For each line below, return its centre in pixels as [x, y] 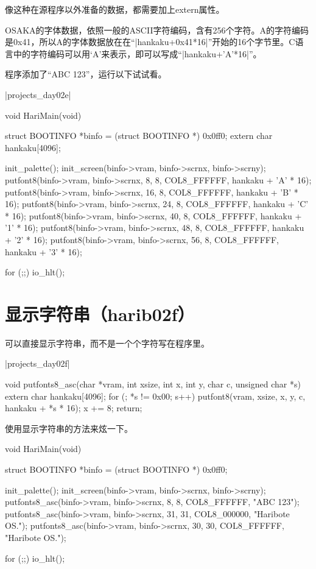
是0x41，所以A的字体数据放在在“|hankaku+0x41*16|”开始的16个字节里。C [150, 42]
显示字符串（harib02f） [100, 313]
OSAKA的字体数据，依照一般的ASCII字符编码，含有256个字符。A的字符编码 [157, 30]
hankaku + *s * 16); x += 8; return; [74, 408]
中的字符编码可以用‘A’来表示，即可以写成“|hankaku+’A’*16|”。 [137, 53]
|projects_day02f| [37, 363]
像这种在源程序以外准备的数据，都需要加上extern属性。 [115, 9]
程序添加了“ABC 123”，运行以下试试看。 [86, 74]
